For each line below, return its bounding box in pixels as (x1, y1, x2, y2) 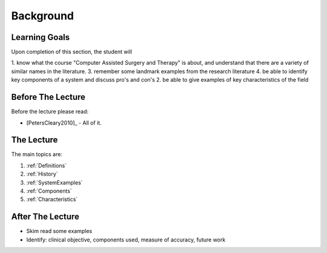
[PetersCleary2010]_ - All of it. (26, 119, 102, 126)
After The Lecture (11, 212, 80, 222)
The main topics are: (11, 151, 63, 158)
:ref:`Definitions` (26, 162, 67, 169)
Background (11, 9, 74, 22)
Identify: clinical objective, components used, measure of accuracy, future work (26, 236, 226, 243)
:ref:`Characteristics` (26, 195, 78, 203)
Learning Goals (11, 32, 70, 42)
